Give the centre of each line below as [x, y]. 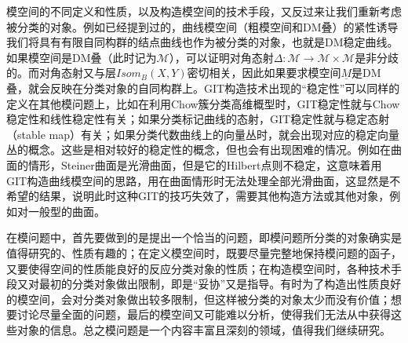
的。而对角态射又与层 [61, 73]
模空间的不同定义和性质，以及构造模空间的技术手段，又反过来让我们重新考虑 [204, 11]
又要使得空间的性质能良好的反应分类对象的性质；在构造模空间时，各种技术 [199, 268]
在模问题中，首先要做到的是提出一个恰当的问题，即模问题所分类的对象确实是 [204, 237]
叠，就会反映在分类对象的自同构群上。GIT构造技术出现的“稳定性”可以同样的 [203, 88]
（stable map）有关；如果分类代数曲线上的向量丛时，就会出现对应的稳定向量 [203, 134]
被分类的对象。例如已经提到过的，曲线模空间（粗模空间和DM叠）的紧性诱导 [202, 26]
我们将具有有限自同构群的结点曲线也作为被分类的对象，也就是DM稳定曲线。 [202, 42]
